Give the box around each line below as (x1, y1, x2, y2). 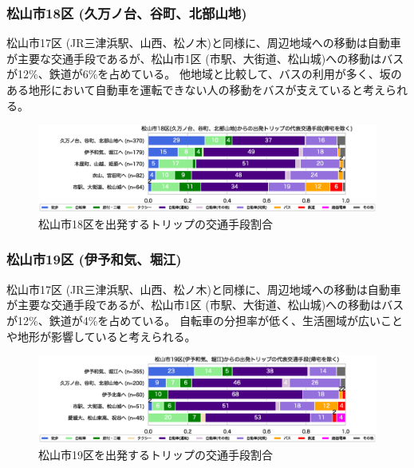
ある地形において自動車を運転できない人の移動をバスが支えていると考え (6, 81, 385, 97)
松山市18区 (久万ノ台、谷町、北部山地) (6, 2, 247, 22)
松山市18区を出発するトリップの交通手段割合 (38, 215, 273, 232)
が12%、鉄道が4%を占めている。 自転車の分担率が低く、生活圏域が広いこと (6, 311, 403, 328)
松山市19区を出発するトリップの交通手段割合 (38, 446, 273, 462)
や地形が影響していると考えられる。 (6, 327, 196, 344)
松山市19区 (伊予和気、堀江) (6, 249, 182, 269)
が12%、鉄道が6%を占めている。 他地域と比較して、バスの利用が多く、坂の (6, 65, 402, 82)
